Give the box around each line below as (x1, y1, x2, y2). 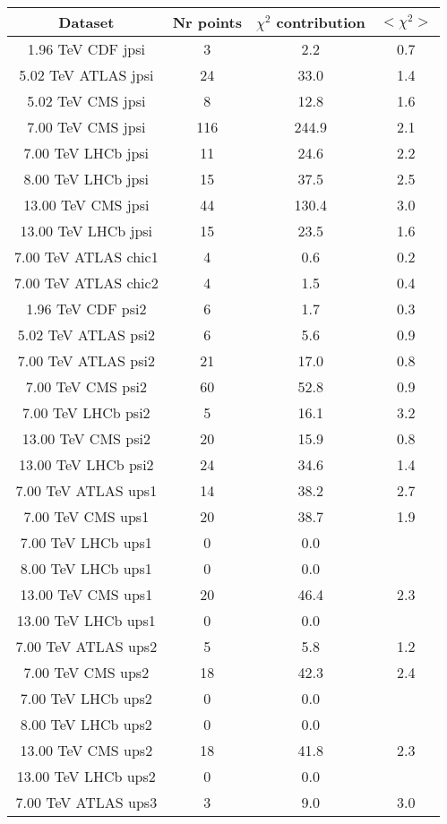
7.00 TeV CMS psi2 (25, 376, 147, 397)
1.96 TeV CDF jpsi (27, 39, 145, 59)
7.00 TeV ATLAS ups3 (15, 792, 158, 812)
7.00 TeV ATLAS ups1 (15, 480, 158, 501)
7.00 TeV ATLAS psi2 (17, 350, 155, 371)
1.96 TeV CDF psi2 (26, 298, 147, 319)
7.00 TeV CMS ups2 (23, 662, 150, 682)
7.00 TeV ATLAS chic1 (14, 246, 159, 267)
